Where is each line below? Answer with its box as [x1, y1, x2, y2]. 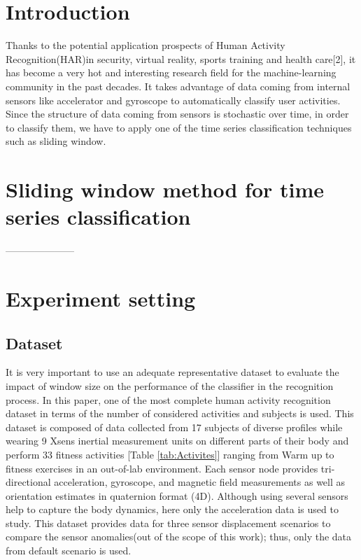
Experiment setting [6, 283, 196, 312]
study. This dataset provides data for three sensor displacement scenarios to [6, 515, 331, 530]
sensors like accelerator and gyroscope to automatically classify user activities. [6, 92, 341, 107]
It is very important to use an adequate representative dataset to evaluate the [6, 365, 339, 379]
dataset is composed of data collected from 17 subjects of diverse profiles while [6, 419, 343, 434]
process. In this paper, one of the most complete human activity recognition [6, 392, 331, 407]
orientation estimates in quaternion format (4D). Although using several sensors [6, 488, 348, 503]
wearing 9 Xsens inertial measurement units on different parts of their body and [6, 433, 349, 448]
